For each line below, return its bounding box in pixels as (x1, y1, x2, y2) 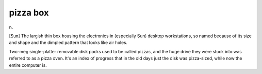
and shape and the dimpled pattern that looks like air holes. (9, 40, 128, 45)
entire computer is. (9, 62, 47, 68)
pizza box (9, 7, 49, 18)
